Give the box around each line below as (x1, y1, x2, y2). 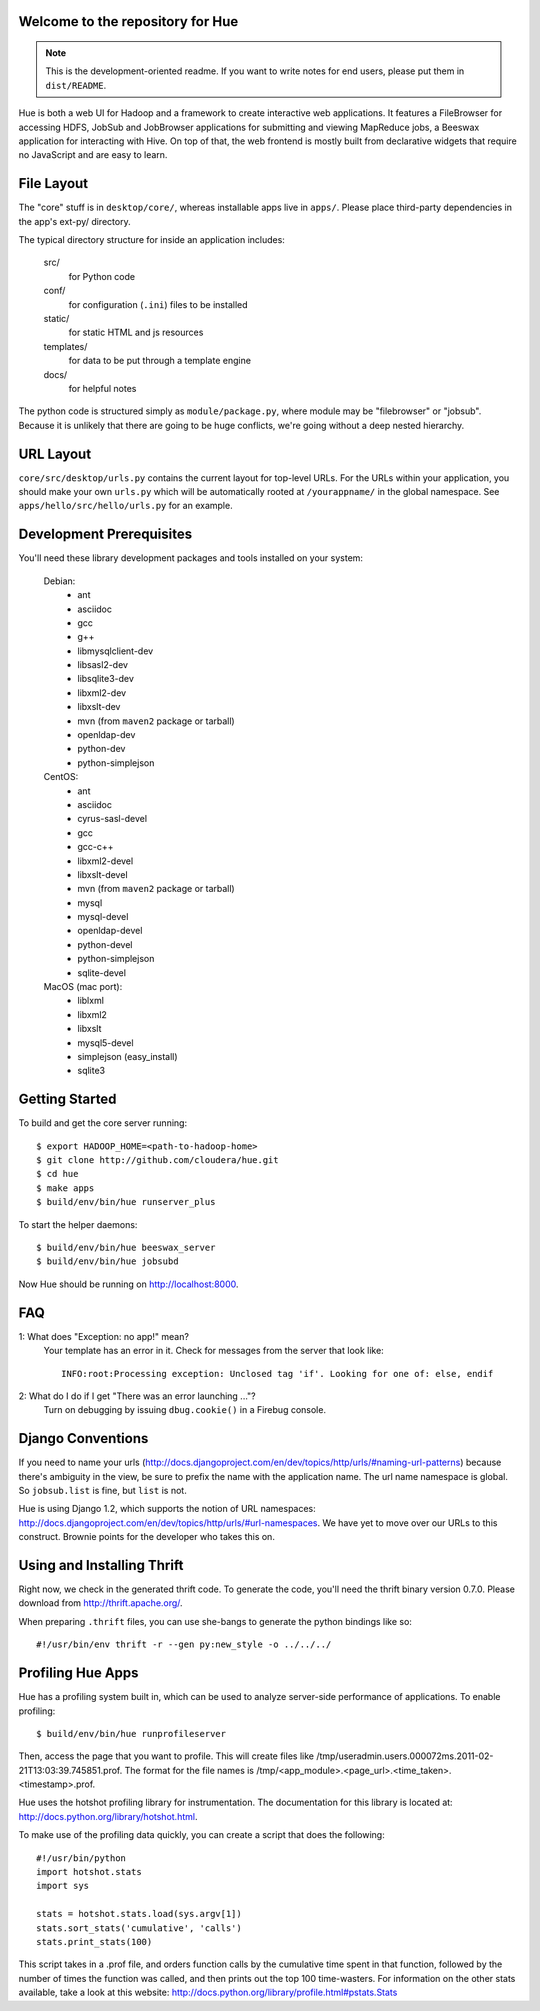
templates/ (43, 340, 88, 352)
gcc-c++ (77, 841, 114, 853)
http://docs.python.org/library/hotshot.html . (18, 1810, 198, 1822)
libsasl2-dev (77, 659, 129, 671)
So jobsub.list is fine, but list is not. (18, 1484, 187, 1496)
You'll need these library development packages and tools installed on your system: (18, 552, 364, 564)
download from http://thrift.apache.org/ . (18, 1597, 184, 1609)
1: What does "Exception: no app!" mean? (18, 1330, 190, 1342)
